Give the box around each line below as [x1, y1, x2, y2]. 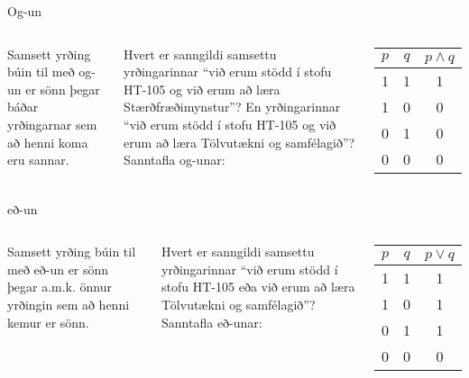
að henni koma [7, 132, 88, 151]
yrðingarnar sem [7, 114, 97, 133]
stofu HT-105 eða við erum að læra [161, 277, 355, 296]
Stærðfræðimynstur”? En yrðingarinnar [124, 97, 341, 116]
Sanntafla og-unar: [124, 150, 225, 169]
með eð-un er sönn [7, 259, 109, 278]
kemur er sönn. [7, 312, 89, 331]
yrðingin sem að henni [7, 294, 130, 313]
